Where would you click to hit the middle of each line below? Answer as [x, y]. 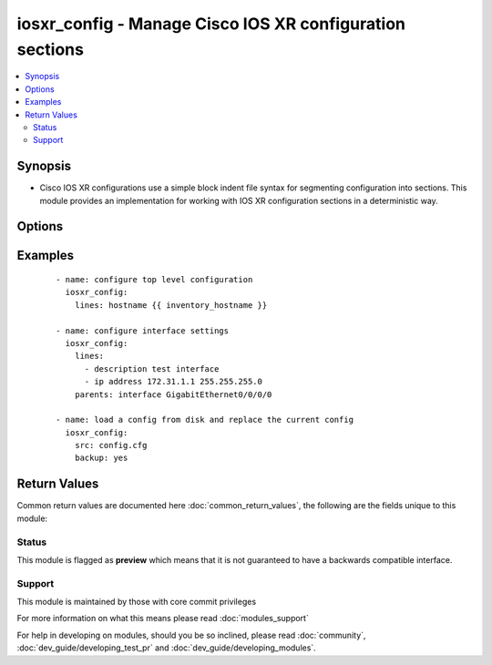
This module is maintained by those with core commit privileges [137, 602]
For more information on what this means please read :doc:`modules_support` [163, 619]
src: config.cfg [111, 445]
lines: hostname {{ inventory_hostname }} [171, 305]
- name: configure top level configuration [154, 280]
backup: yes [101, 458]
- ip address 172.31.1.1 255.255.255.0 [174, 382]
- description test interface [152, 368]
